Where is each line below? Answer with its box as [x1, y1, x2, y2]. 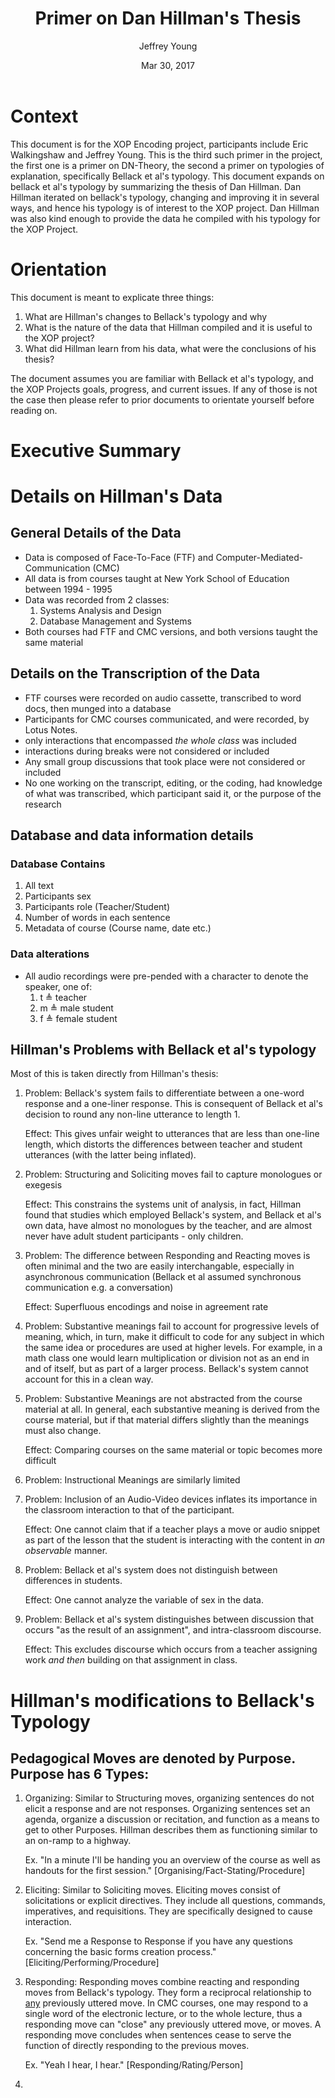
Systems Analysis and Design [39, 604, 162, 616]
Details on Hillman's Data [10, 485, 223, 507]
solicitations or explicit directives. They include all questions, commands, [24, 1895, 326, 1907]
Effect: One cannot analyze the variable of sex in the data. [24, 1594, 265, 1606]
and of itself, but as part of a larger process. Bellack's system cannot [24, 1363, 309, 1375]
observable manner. [24, 1545, 108, 1557]
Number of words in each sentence [24, 912, 171, 924]
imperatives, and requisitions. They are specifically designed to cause [24, 1905, 313, 1917]
